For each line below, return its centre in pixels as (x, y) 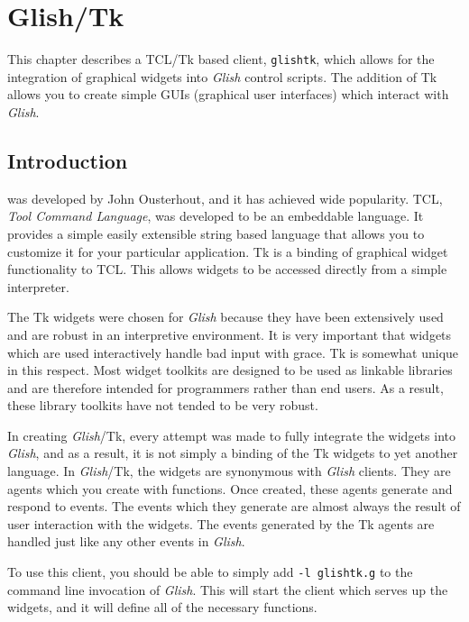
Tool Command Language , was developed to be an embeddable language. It (216, 216)
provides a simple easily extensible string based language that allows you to (216, 233)
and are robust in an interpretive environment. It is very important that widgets (230, 334)
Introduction (68, 160)
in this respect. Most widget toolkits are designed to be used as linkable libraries (230, 370)
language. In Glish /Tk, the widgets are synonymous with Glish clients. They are (229, 471)
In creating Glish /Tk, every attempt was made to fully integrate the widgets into (231, 435)
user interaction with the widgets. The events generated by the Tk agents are (221, 523)
